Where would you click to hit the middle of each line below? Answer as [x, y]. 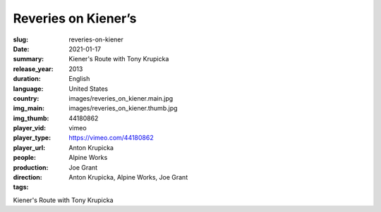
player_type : [32, 138]
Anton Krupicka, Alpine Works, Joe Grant [128, 177]
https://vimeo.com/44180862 [111, 138]
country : [26, 98]
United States [89, 89]
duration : [27, 79]
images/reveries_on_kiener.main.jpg [121, 98]
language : [28, 89]
